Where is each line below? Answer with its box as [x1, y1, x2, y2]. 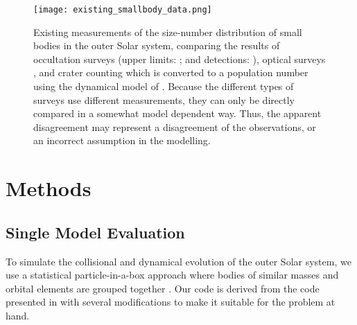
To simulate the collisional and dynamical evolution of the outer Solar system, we [6, 254, 351, 268]
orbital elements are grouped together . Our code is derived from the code [6, 281, 320, 295]
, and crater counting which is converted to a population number [33, 65, 308, 80]
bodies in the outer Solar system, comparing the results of [33, 38, 280, 53]
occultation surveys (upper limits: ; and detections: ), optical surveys [33, 51, 326, 66]
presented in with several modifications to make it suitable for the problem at [6, 295, 336, 309]
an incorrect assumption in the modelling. [33, 133, 211, 148]
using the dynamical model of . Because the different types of [33, 79, 294, 94]
